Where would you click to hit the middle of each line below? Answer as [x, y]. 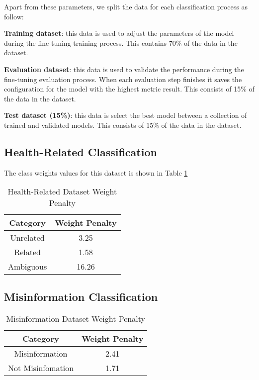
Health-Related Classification [81, 151]
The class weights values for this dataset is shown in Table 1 [96, 172]
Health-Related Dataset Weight [62, 191]
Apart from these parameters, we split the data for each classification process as [126, 6]
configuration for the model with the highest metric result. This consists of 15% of [129, 89]
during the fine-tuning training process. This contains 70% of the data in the [121, 43]
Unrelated [27, 238]
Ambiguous [28, 267]
